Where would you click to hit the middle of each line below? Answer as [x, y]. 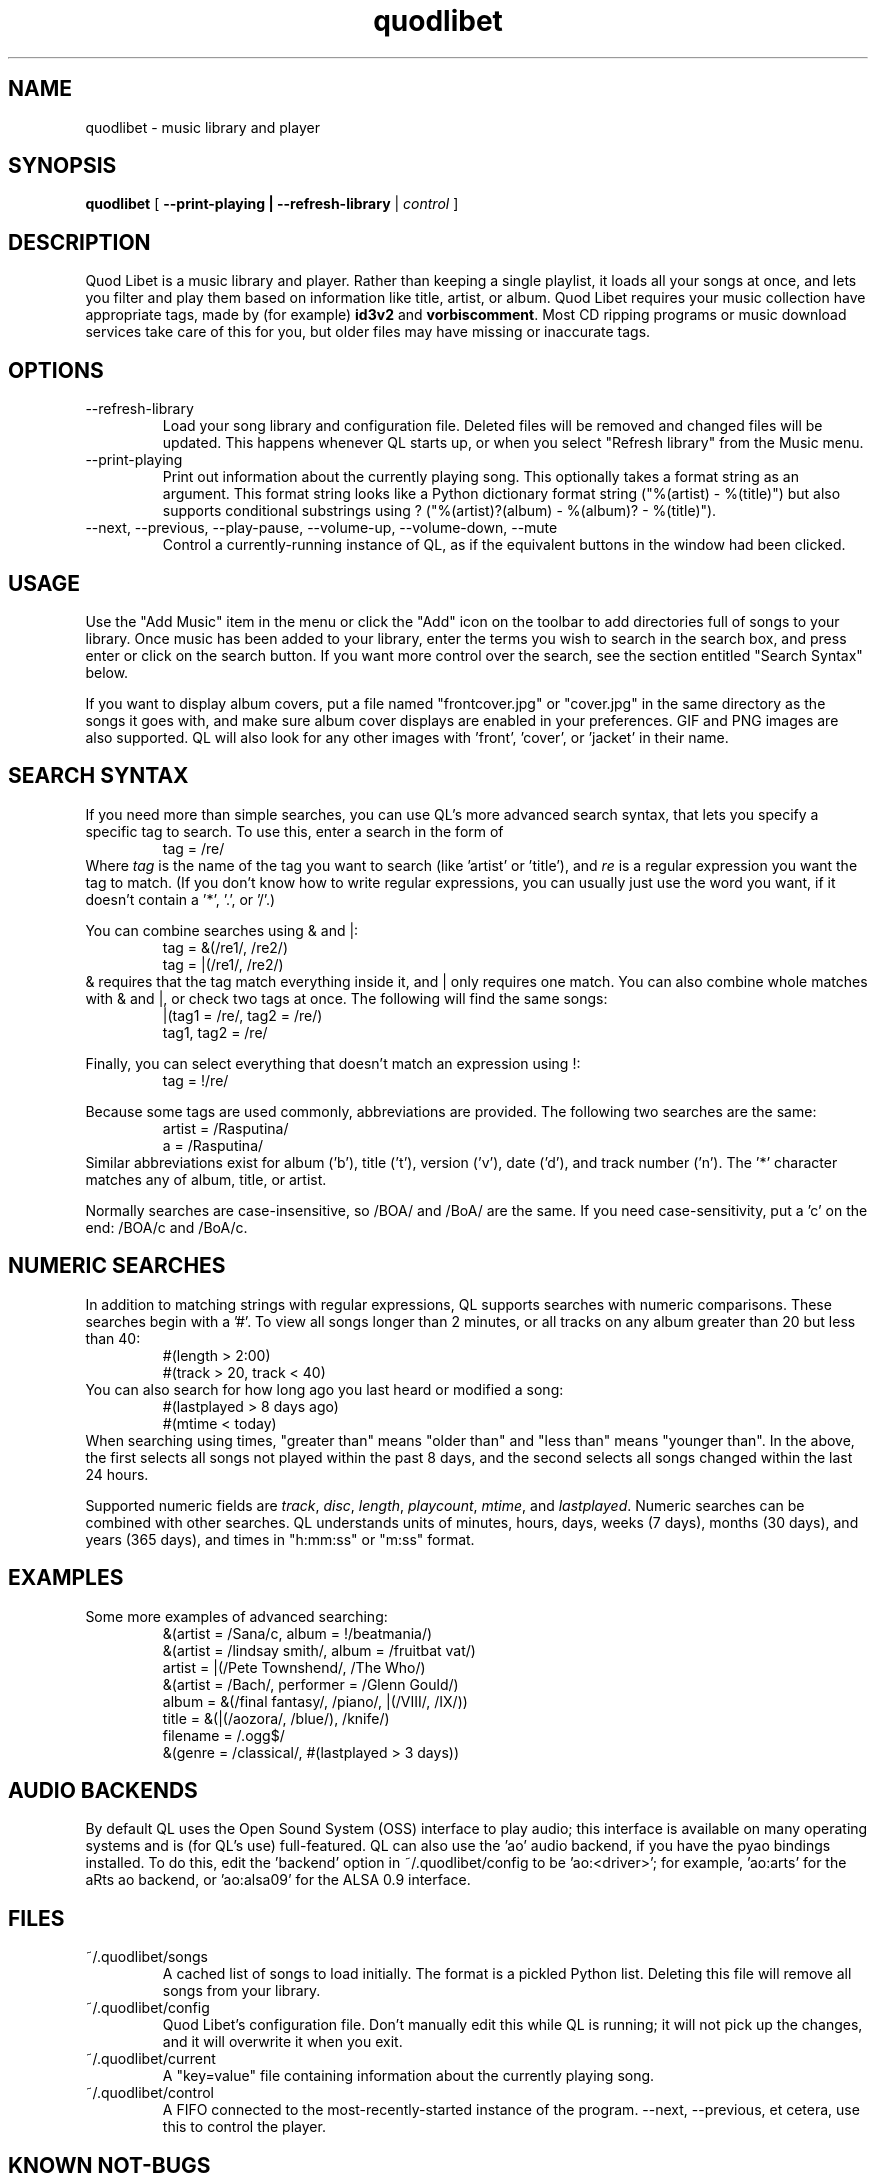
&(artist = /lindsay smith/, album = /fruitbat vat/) [319, 1650]
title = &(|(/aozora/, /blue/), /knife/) [276, 1718]
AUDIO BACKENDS [103, 1790]
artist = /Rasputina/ [225, 1128]
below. [107, 672]
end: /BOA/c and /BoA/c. [166, 1227]
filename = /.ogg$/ [223, 1735]
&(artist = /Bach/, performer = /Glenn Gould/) [310, 1684]
